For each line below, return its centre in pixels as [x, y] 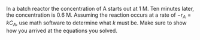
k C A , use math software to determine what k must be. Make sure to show [96, 23]
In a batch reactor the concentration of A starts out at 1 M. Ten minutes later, [100, 9]
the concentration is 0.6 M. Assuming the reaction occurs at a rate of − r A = [99, 16]
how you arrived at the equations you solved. [62, 30]
